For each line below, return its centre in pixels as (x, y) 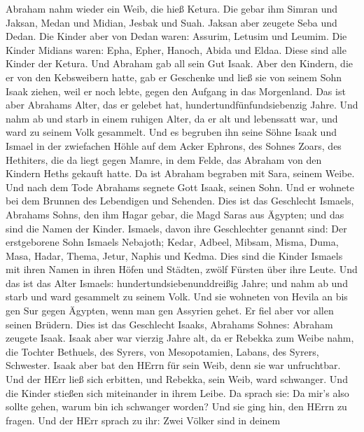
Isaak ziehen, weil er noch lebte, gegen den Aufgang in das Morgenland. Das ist (176, 91)
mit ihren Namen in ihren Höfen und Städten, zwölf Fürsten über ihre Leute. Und (182, 269)
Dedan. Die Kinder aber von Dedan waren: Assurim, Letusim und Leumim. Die (176, 36)
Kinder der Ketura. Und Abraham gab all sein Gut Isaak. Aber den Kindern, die (179, 63)
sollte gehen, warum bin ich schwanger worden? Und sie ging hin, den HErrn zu (176, 406)
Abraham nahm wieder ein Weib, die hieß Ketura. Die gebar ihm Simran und (172, 8)
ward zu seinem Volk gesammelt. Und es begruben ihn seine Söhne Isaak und (171, 132)
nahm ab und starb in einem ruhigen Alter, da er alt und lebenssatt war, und (172, 118)
